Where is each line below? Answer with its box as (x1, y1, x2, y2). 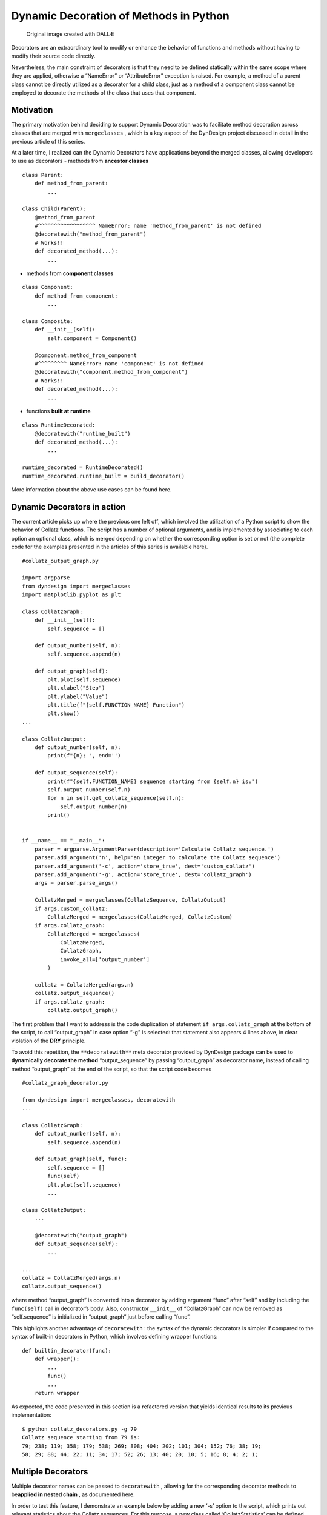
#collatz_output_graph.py (22, 558, 99, 564)
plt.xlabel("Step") (47, 685, 105, 691)
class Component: (22, 284, 73, 291)
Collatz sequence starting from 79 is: (22, 1434, 140, 1441)
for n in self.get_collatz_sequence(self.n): (47, 794, 185, 802)
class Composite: (22, 318, 73, 324)
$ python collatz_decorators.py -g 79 (22, 1425, 137, 1433)
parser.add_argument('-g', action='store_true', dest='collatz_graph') (34, 871, 252, 878)
